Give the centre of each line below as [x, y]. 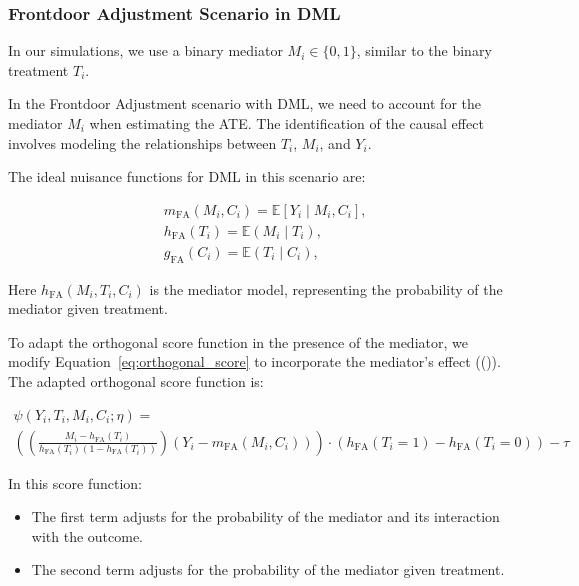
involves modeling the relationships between [142, 142]
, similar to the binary [424, 50]
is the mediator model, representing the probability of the [326, 288]
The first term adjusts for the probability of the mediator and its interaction [265, 516]
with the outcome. [87, 535]
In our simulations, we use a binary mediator [145, 50]
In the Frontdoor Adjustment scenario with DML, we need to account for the [245, 103]
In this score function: [75, 482]
